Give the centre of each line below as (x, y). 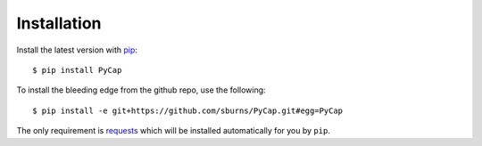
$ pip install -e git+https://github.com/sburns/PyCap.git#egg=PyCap (188, 110)
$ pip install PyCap (77, 70)
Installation (59, 23)
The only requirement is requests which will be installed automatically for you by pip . (173, 131)
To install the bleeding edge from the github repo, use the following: (141, 90)
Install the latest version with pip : (77, 50)
